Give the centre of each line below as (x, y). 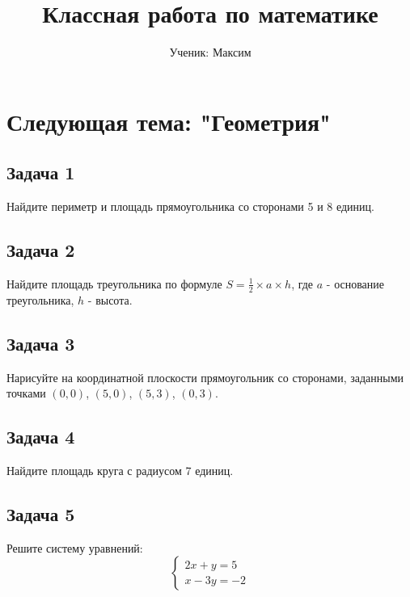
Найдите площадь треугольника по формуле (114, 283)
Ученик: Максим (210, 52)
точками (26, 393)
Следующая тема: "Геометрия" (169, 121)
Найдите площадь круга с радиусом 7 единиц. (120, 470)
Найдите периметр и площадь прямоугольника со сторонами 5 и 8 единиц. (190, 206)
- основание (355, 283)
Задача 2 (41, 250)
